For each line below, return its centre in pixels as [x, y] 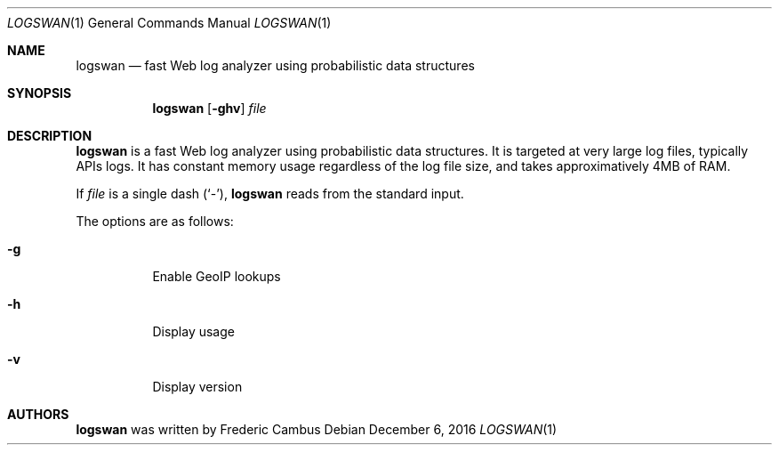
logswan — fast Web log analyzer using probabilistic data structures [275, 65]
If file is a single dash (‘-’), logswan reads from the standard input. [270, 194]
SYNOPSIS [40, 93]
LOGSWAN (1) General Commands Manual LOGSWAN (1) [169, 23]
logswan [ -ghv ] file [209, 108]
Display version [197, 387]
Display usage [193, 331]
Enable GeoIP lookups [217, 276]
